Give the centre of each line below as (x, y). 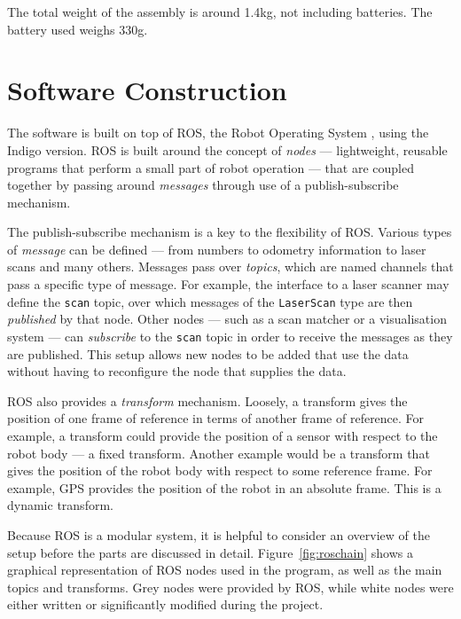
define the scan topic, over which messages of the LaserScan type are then (210, 301)
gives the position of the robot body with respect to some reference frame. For (220, 470)
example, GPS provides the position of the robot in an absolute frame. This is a (224, 487)
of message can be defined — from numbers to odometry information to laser (217, 249)
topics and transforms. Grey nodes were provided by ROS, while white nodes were (230, 587)
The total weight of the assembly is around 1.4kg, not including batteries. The (220, 12)
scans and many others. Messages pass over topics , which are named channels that (230, 266)
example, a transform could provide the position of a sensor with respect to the (223, 435)
